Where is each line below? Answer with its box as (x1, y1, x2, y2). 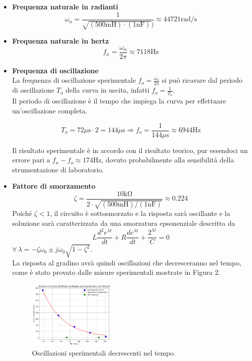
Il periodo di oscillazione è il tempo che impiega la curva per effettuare (12, 96, 226, 106)
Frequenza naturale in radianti (12, 1, 119, 11)
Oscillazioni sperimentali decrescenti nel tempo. (32, 347, 176, 358)
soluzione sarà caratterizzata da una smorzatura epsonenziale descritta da (12, 218, 235, 228)
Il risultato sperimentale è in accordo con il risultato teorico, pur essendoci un (12, 145, 248, 155)
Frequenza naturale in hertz (12, 36, 109, 46)
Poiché (12, 208, 32, 218)
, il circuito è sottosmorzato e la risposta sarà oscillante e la (50, 208, 230, 218)
